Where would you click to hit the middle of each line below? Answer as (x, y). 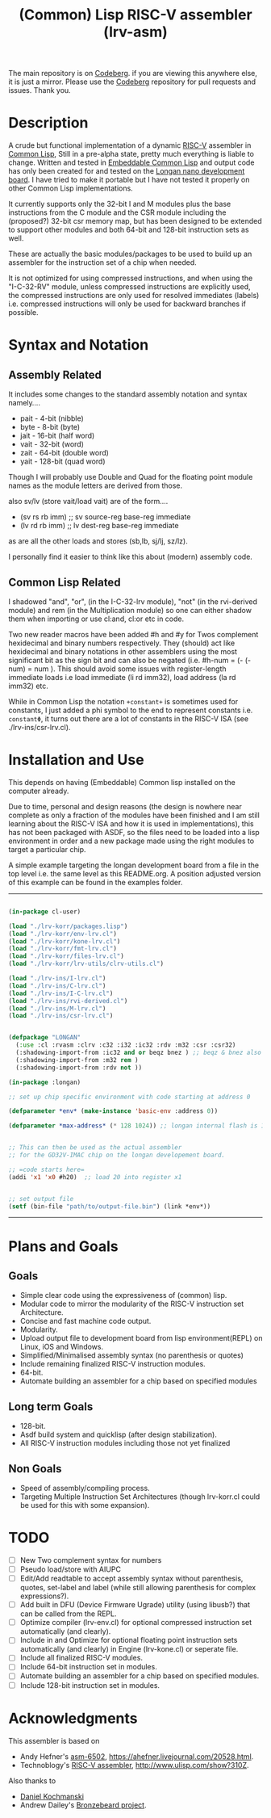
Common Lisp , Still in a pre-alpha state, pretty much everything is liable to (131, 154)
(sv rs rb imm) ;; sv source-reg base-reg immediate (105, 517)
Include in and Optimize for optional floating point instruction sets (129, 1640)
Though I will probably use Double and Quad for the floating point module (131, 477)
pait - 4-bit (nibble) (52, 418)
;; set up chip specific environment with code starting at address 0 (129, 1097)
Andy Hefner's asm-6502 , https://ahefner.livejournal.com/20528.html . (137, 1756)
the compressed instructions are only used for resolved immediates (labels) (134, 296)
